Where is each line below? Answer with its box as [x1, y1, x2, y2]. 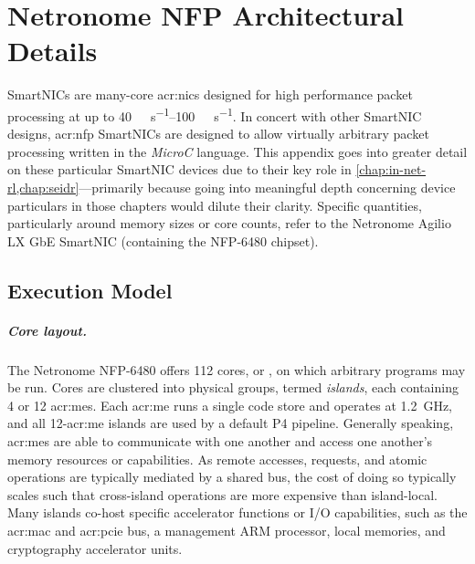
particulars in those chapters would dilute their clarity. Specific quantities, [7, 195, 422, 214]
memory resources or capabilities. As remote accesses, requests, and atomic [7, 449, 427, 468]
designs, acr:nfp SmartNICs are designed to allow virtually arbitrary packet [7, 124, 429, 143]
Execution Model [7, 276, 173, 304]
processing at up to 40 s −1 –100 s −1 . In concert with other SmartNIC [7, 103, 422, 125]
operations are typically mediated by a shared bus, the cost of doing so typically [7, 467, 457, 486]
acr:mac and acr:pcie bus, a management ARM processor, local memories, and [7, 521, 446, 539]
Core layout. [7, 320, 87, 339]
